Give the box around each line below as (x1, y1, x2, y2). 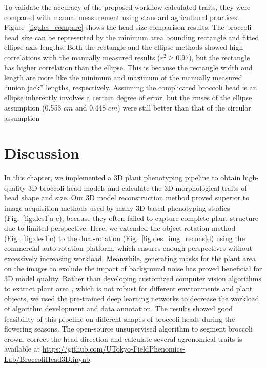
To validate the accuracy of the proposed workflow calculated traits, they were (4, 2, 251, 12)
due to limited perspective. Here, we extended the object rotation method (4, 223, 236, 233)
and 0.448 (75, 102, 106, 113)
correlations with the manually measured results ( (4, 51, 160, 62)
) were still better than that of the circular (117, 102, 251, 113)
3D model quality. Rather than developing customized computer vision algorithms (4, 273, 262, 284)
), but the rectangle (189, 51, 250, 62)
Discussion (4, 142, 79, 163)
